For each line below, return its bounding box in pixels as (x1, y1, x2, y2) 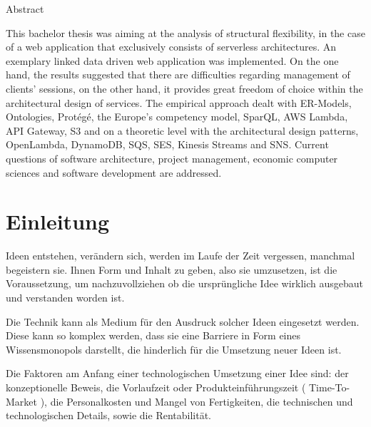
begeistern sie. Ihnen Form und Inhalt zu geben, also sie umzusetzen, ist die (6, 262, 337, 277)
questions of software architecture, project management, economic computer (6, 150, 338, 165)
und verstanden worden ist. (6, 290, 125, 305)
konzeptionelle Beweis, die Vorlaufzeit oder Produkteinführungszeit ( (6, 380, 306, 394)
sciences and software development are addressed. (6, 165, 222, 180)
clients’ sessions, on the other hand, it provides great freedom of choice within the (6, 81, 363, 96)
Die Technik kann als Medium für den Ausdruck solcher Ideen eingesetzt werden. (6, 314, 360, 329)
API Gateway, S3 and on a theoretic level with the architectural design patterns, (6, 123, 359, 138)
